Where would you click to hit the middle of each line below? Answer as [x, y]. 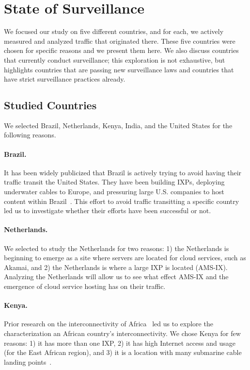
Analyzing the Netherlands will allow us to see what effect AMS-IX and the [116, 277]
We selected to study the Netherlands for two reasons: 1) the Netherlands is [117, 248]
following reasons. [30, 135]
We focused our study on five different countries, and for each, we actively [114, 31]
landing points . [28, 362]
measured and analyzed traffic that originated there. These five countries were [120, 41]
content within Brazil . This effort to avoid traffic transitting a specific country [122, 201]
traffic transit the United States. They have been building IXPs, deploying [114, 182]
